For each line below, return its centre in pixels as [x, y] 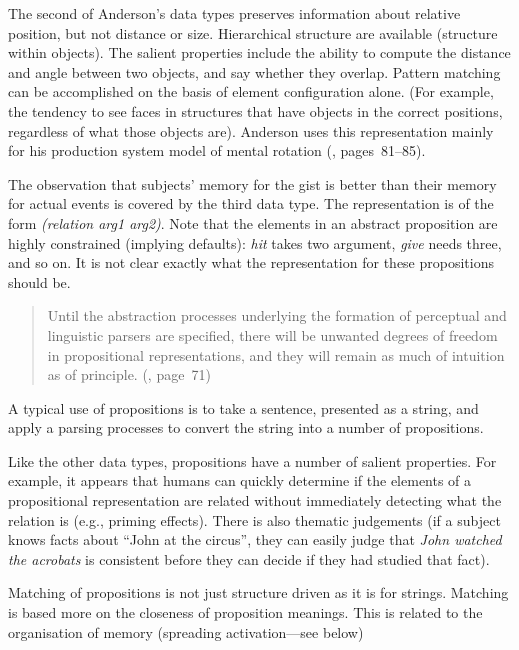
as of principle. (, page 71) [129, 374]
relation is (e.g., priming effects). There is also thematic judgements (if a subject [254, 519]
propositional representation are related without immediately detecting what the [255, 500]
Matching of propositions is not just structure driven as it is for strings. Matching [258, 592]
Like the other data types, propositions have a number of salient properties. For [252, 460]
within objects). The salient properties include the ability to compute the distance [259, 52]
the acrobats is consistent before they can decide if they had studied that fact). [249, 558]
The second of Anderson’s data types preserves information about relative [234, 13]
